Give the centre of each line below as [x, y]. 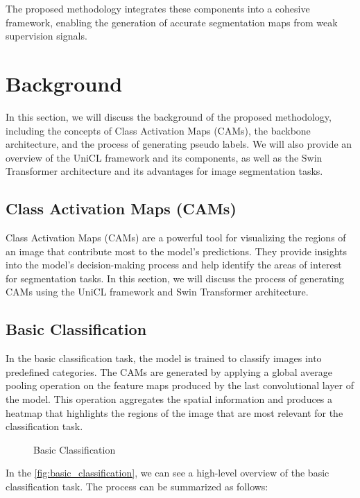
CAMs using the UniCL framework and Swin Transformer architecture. [157, 292]
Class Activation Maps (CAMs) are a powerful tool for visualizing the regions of [176, 238]
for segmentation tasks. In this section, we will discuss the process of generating [175, 278]
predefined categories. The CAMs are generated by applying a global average [169, 371]
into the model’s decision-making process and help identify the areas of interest [174, 265]
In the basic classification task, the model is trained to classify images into [164, 358]
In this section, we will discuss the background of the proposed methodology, [169, 116]
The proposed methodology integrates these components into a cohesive [158, 8]
